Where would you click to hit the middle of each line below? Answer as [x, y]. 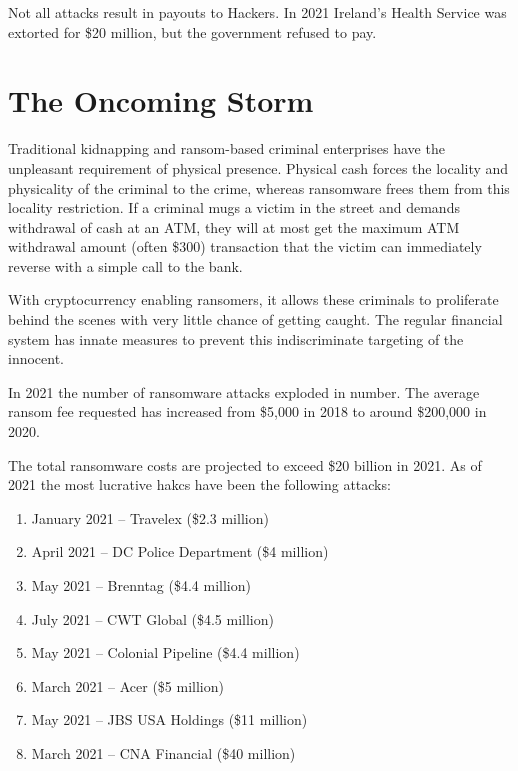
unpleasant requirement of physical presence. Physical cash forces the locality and [258, 167]
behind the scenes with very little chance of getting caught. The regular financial [255, 319]
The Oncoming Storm [161, 100]
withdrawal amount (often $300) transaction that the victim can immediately [245, 246]
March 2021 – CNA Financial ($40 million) [163, 752]
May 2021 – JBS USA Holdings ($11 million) [169, 719]
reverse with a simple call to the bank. [125, 265]
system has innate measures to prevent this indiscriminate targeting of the [236, 338]
